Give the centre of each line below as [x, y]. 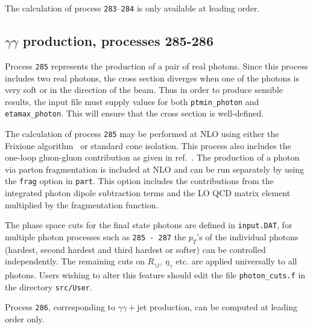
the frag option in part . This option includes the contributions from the [139, 181]
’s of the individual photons [248, 236]
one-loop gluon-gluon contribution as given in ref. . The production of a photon [152, 157]
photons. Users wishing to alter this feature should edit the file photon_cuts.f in [155, 275]
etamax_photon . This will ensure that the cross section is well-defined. [134, 113]
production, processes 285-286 [118, 41]
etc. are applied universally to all [236, 261]
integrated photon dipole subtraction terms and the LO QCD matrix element [148, 193]
